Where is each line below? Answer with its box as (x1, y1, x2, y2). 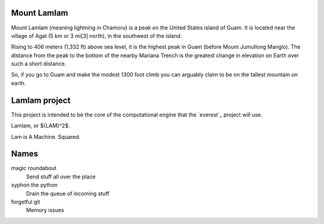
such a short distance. (11, 60, 67, 67)
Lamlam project (11, 95, 71, 105)
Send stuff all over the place (26, 173, 96, 180)
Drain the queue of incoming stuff (26, 190, 110, 197)
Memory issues (26, 207, 64, 214)
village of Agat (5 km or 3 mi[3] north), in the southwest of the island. (11, 32, 182, 39)
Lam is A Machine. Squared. (11, 133, 81, 141)
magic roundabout (11, 165, 57, 172)
